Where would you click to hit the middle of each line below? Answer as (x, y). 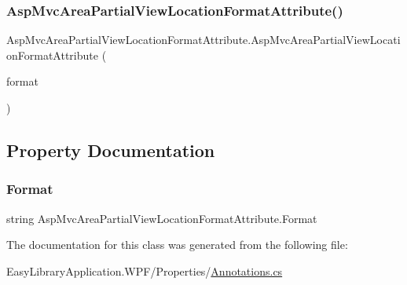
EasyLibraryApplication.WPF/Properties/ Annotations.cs (145, 270)
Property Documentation (111, 150)
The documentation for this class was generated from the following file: (177, 245)
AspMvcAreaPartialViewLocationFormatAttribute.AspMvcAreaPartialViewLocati (203, 40)
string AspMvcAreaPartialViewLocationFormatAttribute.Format (162, 218)
